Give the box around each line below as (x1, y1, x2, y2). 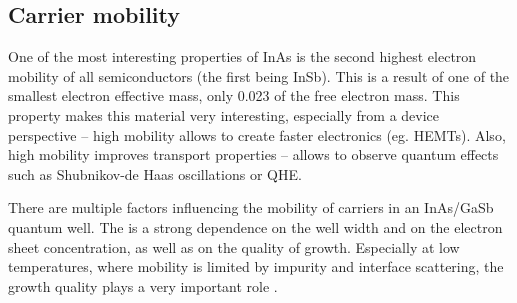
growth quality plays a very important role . (8, 275, 278, 296)
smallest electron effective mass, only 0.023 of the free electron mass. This (8, 85, 460, 106)
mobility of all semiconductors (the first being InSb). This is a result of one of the (8, 65, 510, 86)
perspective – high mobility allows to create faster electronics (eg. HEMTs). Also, (8, 124, 506, 145)
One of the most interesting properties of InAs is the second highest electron (8, 46, 477, 67)
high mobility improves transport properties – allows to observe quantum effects (8, 144, 499, 165)
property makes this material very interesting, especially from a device (8, 104, 440, 125)
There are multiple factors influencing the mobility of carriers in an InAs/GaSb (8, 197, 494, 218)
